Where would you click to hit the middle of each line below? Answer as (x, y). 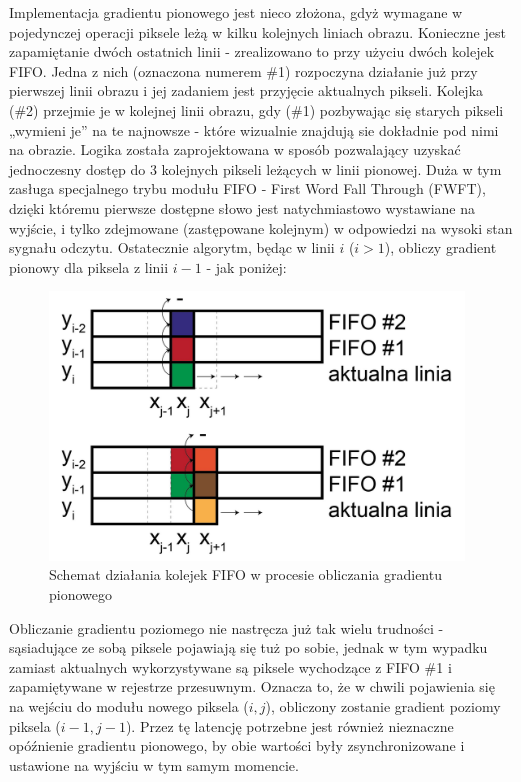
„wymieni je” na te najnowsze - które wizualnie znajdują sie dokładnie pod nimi (254, 129)
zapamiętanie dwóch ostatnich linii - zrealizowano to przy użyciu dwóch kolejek (252, 51)
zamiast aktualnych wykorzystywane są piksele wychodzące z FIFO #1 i (230, 666)
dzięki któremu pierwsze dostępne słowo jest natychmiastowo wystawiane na (242, 207)
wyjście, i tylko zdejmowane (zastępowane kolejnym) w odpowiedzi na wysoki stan (261, 227)
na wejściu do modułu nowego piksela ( (129, 706)
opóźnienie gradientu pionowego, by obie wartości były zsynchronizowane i (237, 745)
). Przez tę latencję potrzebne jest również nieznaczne (289, 725)
